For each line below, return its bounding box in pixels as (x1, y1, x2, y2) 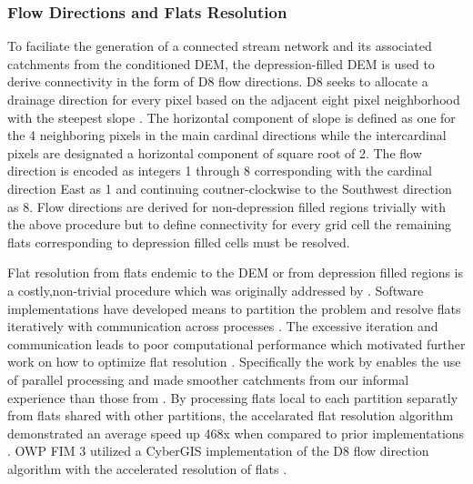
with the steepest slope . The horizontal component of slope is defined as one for (7, 107, 456, 126)
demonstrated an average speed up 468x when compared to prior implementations (7, 423, 465, 442)
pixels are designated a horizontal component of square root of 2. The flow (7, 143, 422, 162)
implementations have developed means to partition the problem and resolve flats (7, 298, 461, 318)
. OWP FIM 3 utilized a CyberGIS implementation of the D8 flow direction (7, 441, 429, 460)
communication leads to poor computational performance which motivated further (7, 334, 466, 353)
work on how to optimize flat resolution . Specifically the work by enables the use (7, 352, 461, 371)
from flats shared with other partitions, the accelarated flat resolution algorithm (7, 406, 454, 425)
